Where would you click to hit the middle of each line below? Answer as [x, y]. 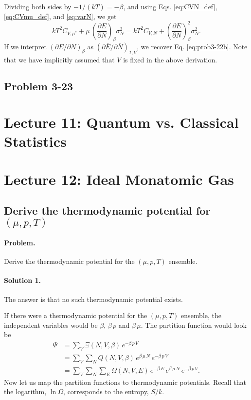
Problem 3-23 [39, 86]
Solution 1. [23, 280]
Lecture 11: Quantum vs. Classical [121, 122]
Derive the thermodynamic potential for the [69, 261]
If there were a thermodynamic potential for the [76, 315]
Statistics [35, 141]
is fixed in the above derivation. [170, 60]
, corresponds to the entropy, [106, 391]
